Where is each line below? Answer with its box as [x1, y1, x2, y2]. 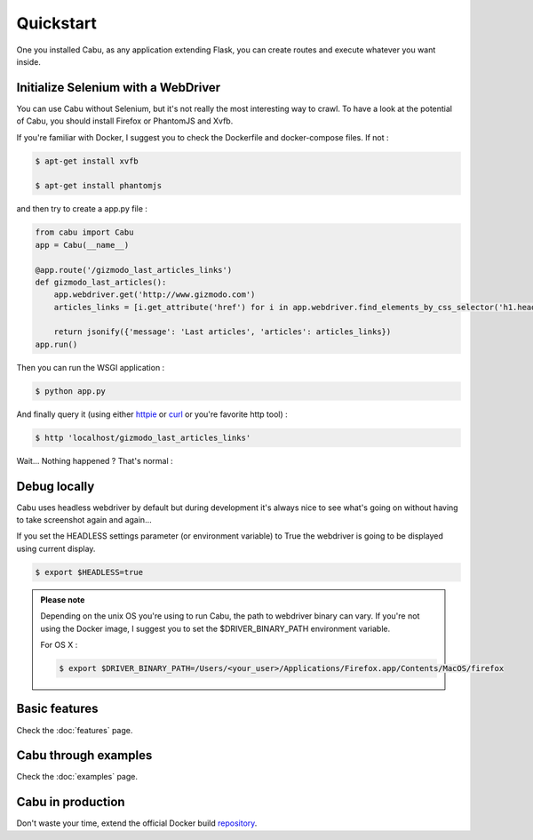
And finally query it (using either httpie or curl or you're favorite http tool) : [16, 409, 288, 420]
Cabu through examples [16, 748, 153, 764]
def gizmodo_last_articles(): [35, 276, 167, 287]
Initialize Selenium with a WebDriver [16, 80, 221, 95]
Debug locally [16, 478, 95, 493]
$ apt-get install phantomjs [35, 180, 163, 191]
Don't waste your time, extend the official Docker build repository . [16, 818, 258, 828]
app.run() [35, 339, 78, 349]
